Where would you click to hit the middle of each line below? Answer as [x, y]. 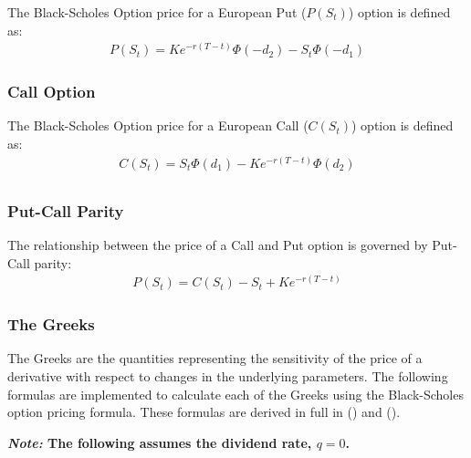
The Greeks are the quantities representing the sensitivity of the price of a [215, 358]
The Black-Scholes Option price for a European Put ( [157, 12]
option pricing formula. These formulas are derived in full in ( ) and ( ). [204, 412]
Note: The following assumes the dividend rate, [160, 442]
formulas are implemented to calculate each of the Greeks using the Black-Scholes [235, 394]
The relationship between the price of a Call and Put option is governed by [218, 244]
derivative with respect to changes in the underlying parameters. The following [228, 375]
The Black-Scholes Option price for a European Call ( [158, 125]
